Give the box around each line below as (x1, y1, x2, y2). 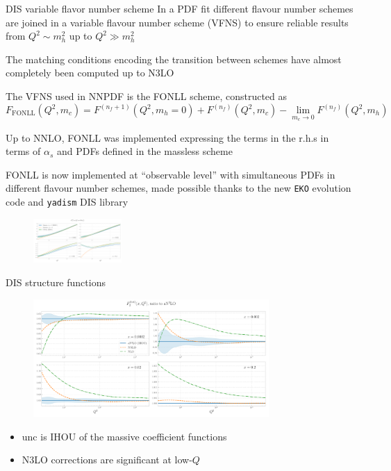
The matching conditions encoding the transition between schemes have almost (6, 51, 342, 66)
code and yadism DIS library (6, 195, 128, 209)
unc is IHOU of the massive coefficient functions (22, 429, 227, 443)
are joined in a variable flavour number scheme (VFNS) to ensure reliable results (6, 15, 349, 29)
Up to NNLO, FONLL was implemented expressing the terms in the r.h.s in (6, 130, 329, 144)
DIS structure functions (6, 274, 106, 289)
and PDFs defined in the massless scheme (56, 144, 233, 158)
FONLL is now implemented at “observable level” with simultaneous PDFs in (6, 167, 335, 181)
